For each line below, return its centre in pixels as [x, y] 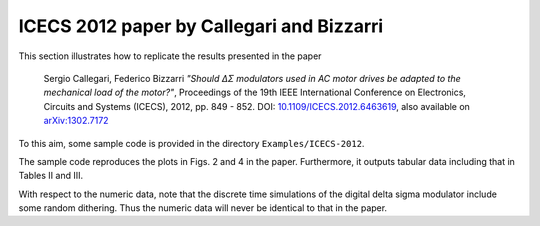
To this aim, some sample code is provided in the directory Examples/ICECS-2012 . [191, 143]
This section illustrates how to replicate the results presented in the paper [170, 56]
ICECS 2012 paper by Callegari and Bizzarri [201, 26]
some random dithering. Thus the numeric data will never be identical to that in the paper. [203, 208]
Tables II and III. [51, 176]
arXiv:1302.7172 [76, 121]
